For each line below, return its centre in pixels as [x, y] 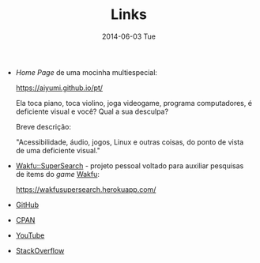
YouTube [30, 235]
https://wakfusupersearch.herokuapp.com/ [86, 189]
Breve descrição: [43, 126]
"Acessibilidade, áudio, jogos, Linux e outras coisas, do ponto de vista [130, 142]
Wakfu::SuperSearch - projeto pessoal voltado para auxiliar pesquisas [130, 165]
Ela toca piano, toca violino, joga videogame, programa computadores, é [134, 103]
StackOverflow [40, 250]
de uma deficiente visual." [58, 150]
